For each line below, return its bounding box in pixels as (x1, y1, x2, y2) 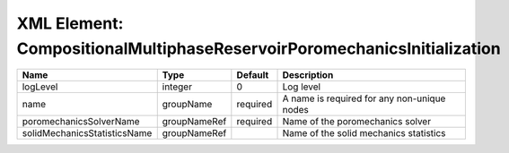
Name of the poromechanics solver (282, 115, 431, 128)
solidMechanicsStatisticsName (22, 127, 153, 140)
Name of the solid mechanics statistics (282, 127, 446, 140)
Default (236, 69, 269, 81)
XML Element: (16, 13, 124, 33)
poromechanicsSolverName (22, 115, 140, 128)
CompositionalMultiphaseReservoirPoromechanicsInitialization (16, 38, 502, 58)
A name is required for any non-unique (282, 92, 446, 105)
